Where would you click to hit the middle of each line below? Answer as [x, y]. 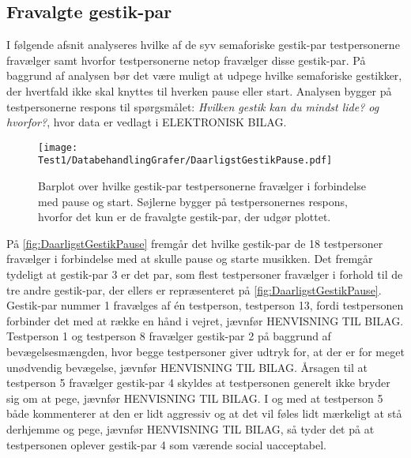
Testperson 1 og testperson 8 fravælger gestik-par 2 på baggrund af [169, 336]
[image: [58, 147]
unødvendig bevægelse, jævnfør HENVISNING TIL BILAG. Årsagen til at [187, 367]
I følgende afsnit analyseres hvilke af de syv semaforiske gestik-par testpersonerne [203, 45]
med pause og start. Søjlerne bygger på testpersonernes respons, [193, 201]
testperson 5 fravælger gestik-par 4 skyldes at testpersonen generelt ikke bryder [198, 383]
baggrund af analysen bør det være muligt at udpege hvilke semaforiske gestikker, [204, 75]
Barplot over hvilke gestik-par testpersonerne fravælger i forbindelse [202, 186]
